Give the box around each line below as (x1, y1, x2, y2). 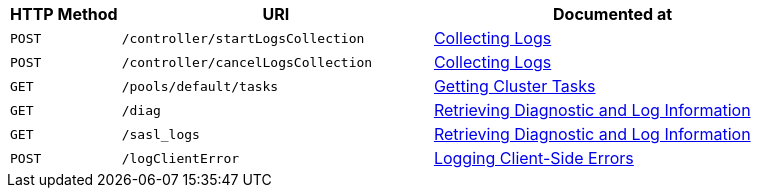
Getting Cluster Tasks (433, 76, 596, 96)
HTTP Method (10, 4, 118, 24)
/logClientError (121, 150, 240, 166)
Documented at (553, 4, 673, 24)
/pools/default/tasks (121, 78, 279, 94)
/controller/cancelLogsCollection (121, 54, 373, 70)
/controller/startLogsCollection (121, 30, 365, 46)
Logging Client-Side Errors (433, 148, 634, 168)
